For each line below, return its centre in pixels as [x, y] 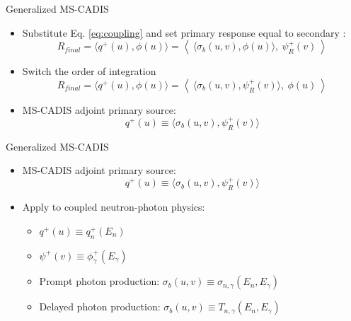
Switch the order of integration [89, 71]
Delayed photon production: [100, 307]
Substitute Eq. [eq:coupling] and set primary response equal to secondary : [184, 32]
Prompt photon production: [99, 281]
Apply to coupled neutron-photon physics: [114, 207]
